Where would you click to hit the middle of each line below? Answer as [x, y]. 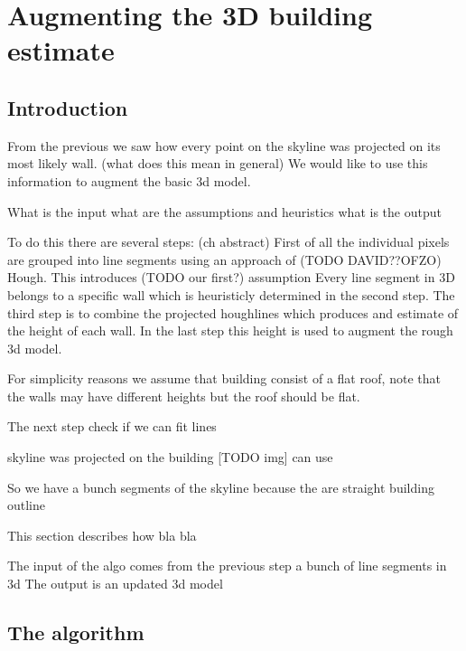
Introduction [68, 107]
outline [27, 505]
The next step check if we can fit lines [112, 426]
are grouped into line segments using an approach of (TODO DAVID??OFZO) [224, 259]
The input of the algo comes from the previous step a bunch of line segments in [227, 566]
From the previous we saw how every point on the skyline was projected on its [224, 145]
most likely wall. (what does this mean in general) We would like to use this [218, 163]
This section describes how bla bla [102, 535]
